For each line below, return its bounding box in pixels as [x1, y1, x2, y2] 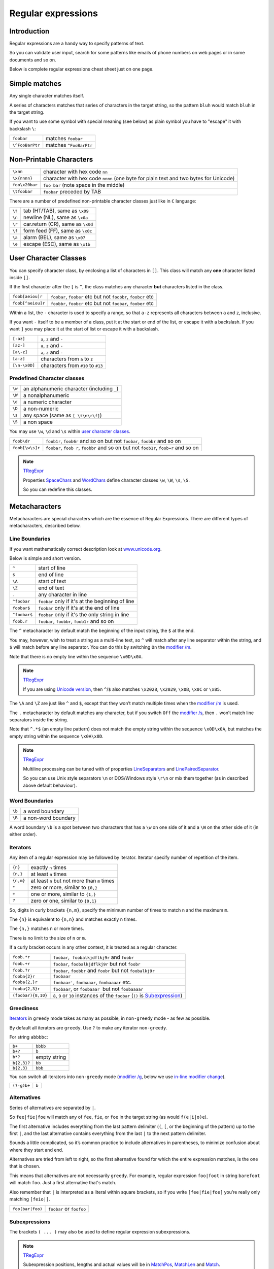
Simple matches [9, 79, 62, 88]
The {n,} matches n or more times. [9, 925, 85, 931]
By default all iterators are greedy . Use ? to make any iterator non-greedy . [9, 1024, 167, 1030]
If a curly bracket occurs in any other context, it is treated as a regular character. [9, 944, 178, 950]
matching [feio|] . [9, 1196, 51, 1203]
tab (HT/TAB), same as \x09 [23, 207, 89, 214]
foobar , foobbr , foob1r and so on [38, 618, 114, 625]
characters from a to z [41, 355, 93, 362]
